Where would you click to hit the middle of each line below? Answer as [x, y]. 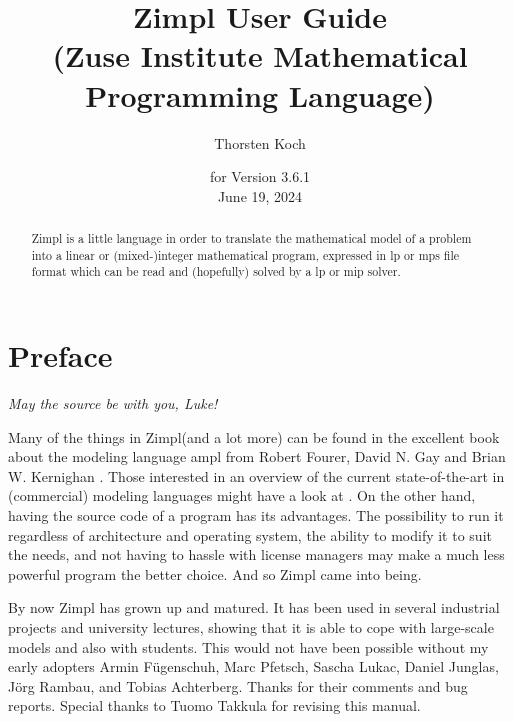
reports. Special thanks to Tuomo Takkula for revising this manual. [214, 705]
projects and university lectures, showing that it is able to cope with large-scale [251, 626]
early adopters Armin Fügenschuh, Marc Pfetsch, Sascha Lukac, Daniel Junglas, [253, 666]
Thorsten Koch [260, 142]
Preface [60, 355]
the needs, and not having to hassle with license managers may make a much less [256, 554]
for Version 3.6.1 [260, 176]
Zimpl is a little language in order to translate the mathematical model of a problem [251, 238]
